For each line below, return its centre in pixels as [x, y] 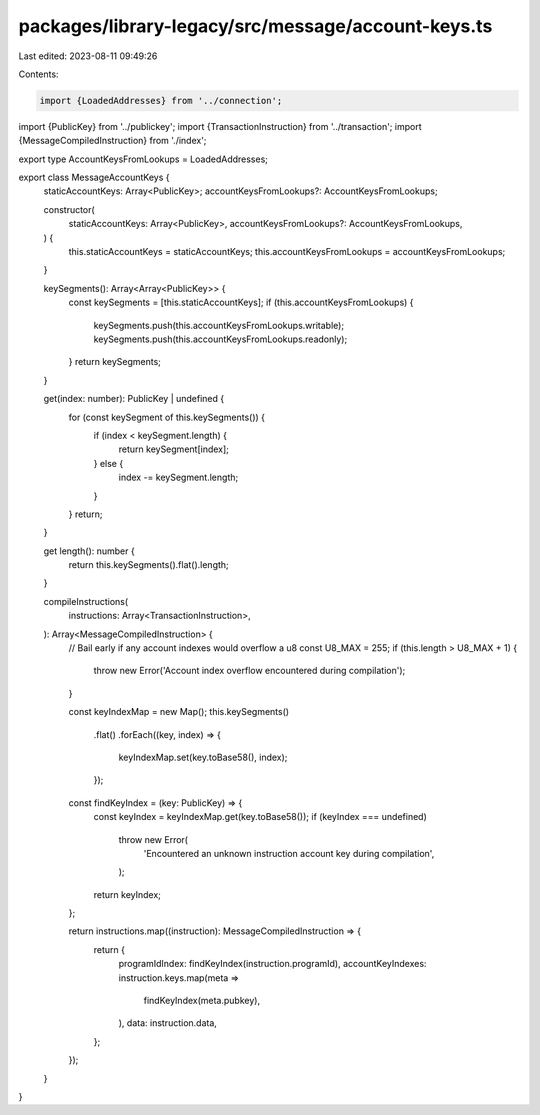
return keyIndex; [127, 894]
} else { [108, 463]
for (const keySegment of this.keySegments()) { [166, 417]
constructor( [69, 209]
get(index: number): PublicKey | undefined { [134, 399]
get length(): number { [89, 551]
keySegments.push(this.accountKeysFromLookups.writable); [219, 325]
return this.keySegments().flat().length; [148, 565]
